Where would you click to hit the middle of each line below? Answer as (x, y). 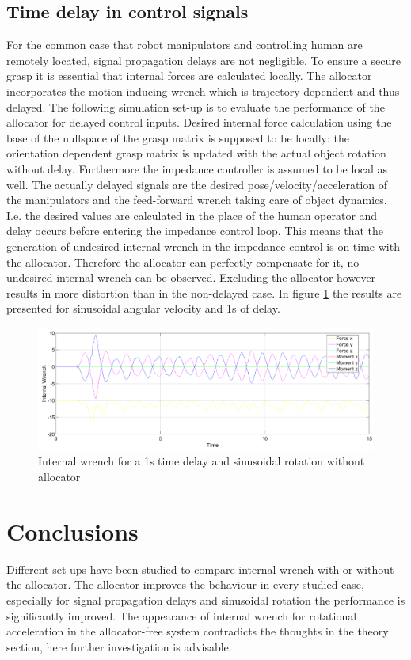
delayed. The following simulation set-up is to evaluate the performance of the (196, 106)
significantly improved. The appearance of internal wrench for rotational (182, 615)
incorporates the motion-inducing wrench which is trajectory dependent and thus (203, 91)
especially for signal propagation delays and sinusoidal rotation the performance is (206, 599)
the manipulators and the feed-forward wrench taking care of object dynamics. (197, 200)
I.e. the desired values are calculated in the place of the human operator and (192, 215)
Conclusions (72, 531)
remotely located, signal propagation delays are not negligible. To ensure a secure (204, 60)
